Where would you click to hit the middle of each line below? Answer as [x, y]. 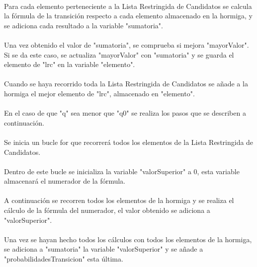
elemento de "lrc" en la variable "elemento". [70, 64]
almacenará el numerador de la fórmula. [65, 181]
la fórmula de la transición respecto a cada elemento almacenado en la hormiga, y [128, 16]
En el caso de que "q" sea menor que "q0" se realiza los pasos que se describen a [125, 113]
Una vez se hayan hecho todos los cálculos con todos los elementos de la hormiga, [128, 239]
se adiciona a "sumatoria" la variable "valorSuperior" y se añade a [104, 249]
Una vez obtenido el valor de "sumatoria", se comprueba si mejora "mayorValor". [127, 44]
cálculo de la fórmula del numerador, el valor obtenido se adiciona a [107, 210]
